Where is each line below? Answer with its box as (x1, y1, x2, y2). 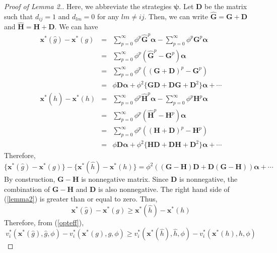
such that (4, 11, 33, 21)
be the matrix (204, 1, 247, 11)
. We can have (54, 21, 98, 32)
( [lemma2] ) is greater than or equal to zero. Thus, (4, 193, 158, 204)
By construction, (4, 174, 55, 184)
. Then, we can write (144, 11, 208, 21)
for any (97, 11, 119, 21)
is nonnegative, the (179, 174, 238, 184)
